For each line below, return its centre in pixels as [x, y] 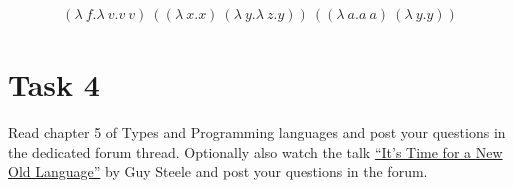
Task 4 [54, 84]
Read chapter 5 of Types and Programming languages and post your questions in [257, 132]
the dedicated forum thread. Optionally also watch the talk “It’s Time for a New [255, 151]
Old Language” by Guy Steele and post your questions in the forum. [218, 171]
